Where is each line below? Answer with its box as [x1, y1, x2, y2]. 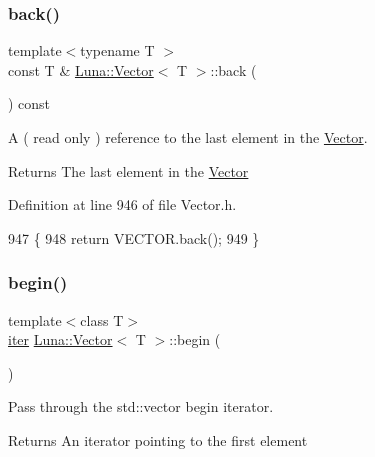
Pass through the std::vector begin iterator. [8, 396, 274, 417]
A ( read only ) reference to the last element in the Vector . [8, 127, 368, 147]
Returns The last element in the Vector [8, 160, 249, 181]
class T [80, 309, 124, 330]
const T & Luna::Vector [8, 59, 154, 80]
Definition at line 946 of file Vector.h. [8, 194, 237, 215]
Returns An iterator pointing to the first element [8, 429, 308, 450]
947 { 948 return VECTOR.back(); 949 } [8, 227, 260, 248]
